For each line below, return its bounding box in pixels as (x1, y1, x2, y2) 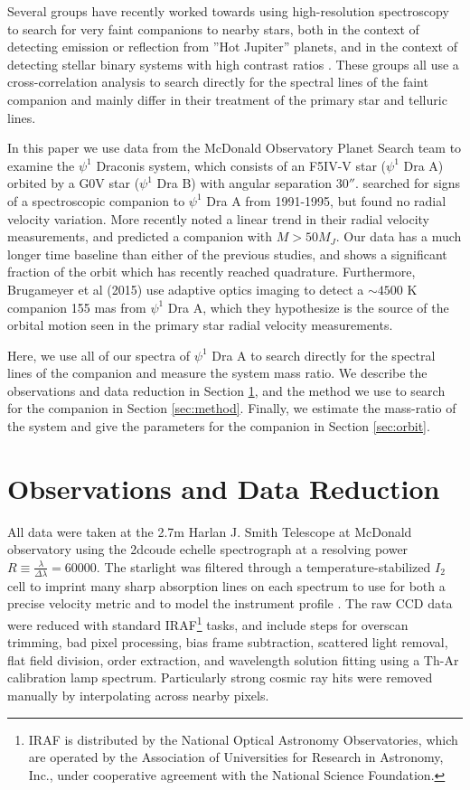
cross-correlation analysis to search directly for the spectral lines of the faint (7, 72, 428, 91)
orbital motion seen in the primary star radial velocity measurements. (7, 315, 393, 334)
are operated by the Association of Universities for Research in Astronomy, (28, 748, 444, 766)
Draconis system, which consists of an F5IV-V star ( (96, 155, 387, 174)
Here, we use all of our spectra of (7, 345, 191, 364)
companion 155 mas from (7, 297, 146, 316)
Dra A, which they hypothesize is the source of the (167, 297, 449, 316)
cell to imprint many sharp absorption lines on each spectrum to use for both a (7, 576, 446, 595)
